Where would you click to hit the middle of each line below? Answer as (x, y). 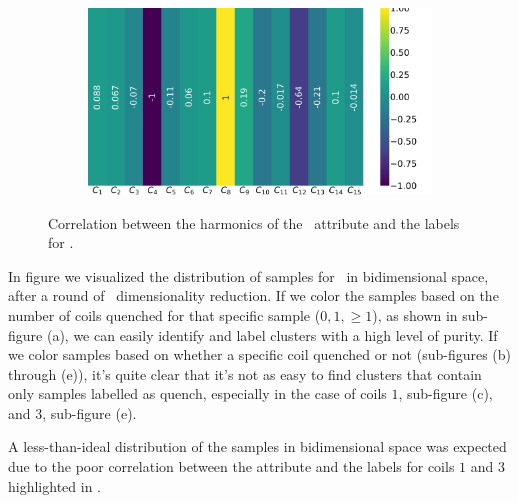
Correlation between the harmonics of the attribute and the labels (254, 222)
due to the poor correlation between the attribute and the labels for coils (231, 466)
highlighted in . (54, 485)
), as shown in (415, 314)
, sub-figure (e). (89, 412)
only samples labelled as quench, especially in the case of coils (197, 393)
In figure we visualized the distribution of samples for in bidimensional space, (248, 275)
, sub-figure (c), (445, 393)
